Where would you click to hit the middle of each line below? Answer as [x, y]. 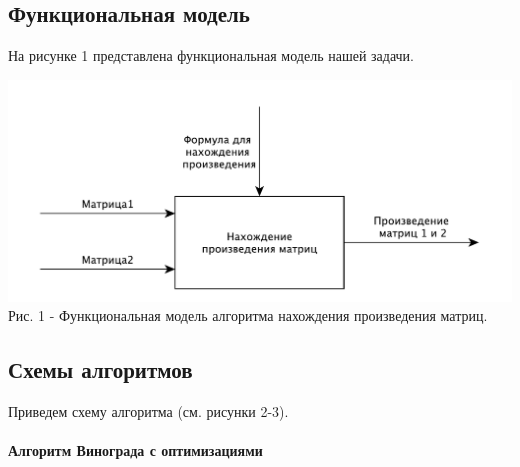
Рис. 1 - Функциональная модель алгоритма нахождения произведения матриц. [248, 315]
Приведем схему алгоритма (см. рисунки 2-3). [148, 411]
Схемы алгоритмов [100, 369]
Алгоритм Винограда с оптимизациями [135, 450]
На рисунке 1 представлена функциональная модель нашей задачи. [211, 55]
